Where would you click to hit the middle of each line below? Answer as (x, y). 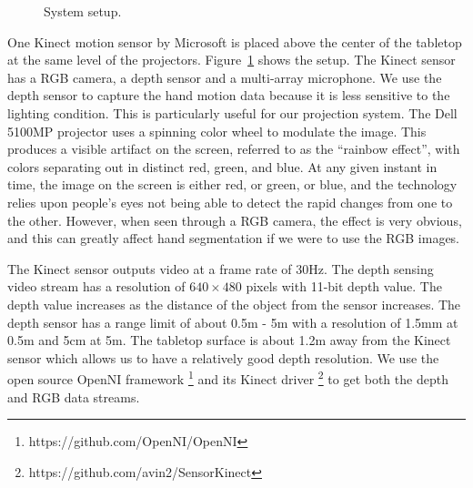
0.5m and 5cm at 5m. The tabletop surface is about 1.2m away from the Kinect (229, 340)
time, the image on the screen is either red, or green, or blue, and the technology (232, 184)
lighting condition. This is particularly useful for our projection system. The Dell (232, 112)
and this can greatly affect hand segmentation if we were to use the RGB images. (234, 238)
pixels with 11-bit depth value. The (344, 286)
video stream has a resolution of (96, 286)
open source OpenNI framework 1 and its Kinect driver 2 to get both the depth (228, 377)
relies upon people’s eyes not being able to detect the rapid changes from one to (230, 202)
